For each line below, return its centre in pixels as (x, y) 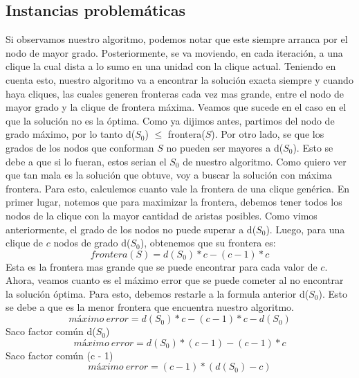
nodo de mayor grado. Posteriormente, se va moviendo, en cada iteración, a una (174, 52)
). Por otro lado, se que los (268, 134)
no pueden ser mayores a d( (225, 147)
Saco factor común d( (51, 331)
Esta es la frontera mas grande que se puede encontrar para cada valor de (162, 266)
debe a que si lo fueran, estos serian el (86, 161)
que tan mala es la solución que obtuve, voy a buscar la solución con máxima (169, 175)
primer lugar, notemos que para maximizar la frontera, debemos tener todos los (174, 202)
